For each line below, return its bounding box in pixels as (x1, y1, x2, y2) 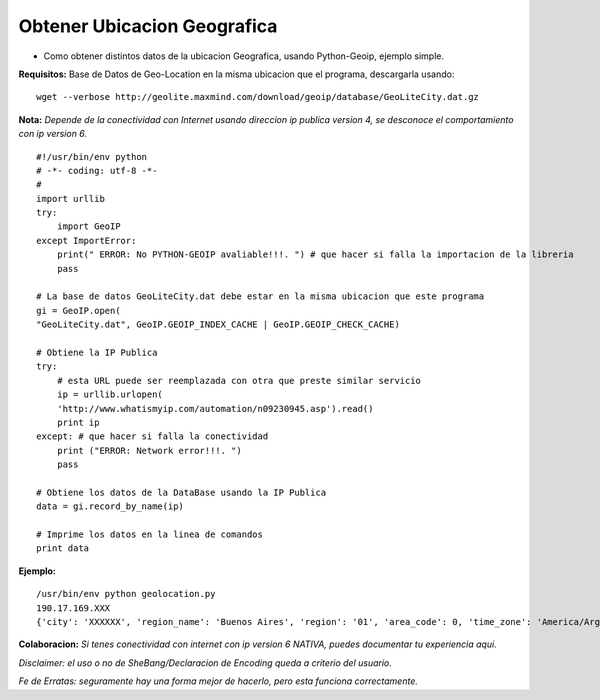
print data (36, 543, 90, 554)
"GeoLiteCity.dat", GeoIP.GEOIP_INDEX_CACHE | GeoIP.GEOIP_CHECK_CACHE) (36, 319, 400, 330)
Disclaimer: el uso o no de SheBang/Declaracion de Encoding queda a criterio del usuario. (18, 656, 392, 669)
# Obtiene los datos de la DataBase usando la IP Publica (36, 486, 327, 498)
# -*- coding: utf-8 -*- (36, 165, 158, 176)
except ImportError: (36, 235, 137, 246)
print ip (56, 416, 100, 428)
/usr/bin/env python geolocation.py (36, 588, 216, 600)
